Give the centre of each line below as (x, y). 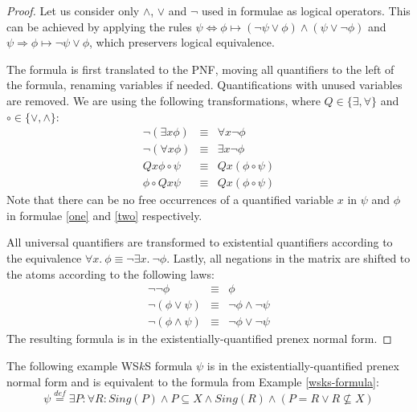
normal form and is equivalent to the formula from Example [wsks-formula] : (193, 381)
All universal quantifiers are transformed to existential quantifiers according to (200, 242)
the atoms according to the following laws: (110, 273)
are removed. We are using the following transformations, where (164, 100)
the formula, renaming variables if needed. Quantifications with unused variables (204, 85)
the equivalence (44, 258)
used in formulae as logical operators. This (306, 10)
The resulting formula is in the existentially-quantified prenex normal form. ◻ (199, 339)
